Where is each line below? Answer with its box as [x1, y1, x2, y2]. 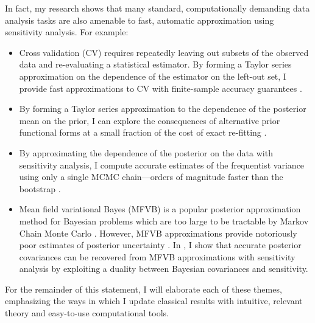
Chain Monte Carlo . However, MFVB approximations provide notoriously [19, 226, 297, 239]
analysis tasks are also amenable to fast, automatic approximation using [5, 13, 274, 26]
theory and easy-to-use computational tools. [5, 307, 169, 319]
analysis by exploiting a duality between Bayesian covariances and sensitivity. [19, 262, 308, 275]
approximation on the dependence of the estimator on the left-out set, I [19, 69, 286, 82]
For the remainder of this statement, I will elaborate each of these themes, [5, 282, 282, 295]
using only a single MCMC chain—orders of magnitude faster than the [19, 170, 283, 183]
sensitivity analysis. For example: [5, 26, 129, 38]
